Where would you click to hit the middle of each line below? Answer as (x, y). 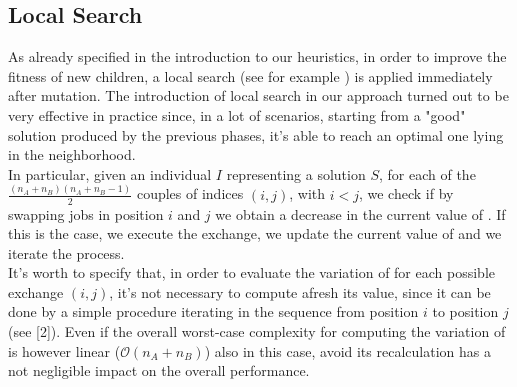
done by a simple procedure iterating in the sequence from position (213, 311)
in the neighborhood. (72, 154)
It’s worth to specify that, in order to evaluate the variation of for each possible (252, 272)
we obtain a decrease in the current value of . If (360, 213)
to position (465, 311)
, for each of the (427, 173)
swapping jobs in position (86, 213)
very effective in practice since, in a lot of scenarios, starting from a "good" (237, 114)
